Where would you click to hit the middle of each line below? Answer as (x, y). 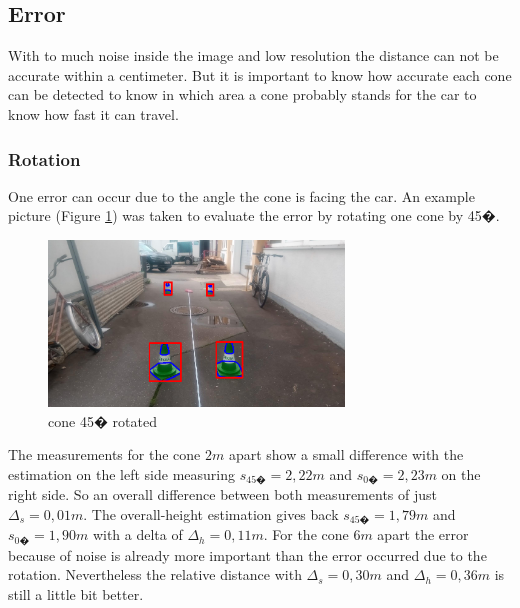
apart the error (423, 534)
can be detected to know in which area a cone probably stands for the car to (242, 94)
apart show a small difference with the (346, 454)
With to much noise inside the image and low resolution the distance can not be (253, 55)
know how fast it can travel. (93, 113)
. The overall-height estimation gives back (211, 513)
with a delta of (137, 534)
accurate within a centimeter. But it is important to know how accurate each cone (260, 74)
